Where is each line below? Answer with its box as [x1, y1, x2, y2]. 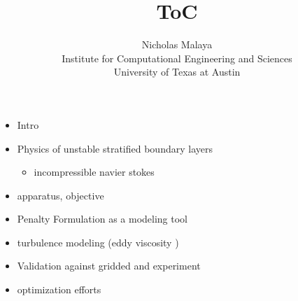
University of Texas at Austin [113, 64, 241, 79]
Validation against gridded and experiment [17, 258, 201, 273]
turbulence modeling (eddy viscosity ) [17, 234, 179, 249]
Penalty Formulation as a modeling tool [17, 211, 187, 226]
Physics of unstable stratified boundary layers [17, 141, 213, 155]
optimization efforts [17, 282, 101, 297]
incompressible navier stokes [34, 164, 155, 179]
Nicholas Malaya [141, 37, 213, 52]
